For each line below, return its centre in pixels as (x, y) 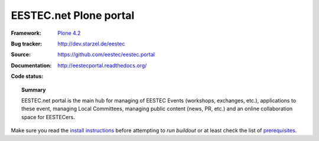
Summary (34, 90)
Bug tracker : (27, 44)
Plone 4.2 (69, 33)
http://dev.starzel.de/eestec (91, 44)
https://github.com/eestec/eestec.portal (106, 55)
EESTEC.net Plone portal (73, 15)
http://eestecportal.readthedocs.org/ (102, 65)
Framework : (26, 33)
